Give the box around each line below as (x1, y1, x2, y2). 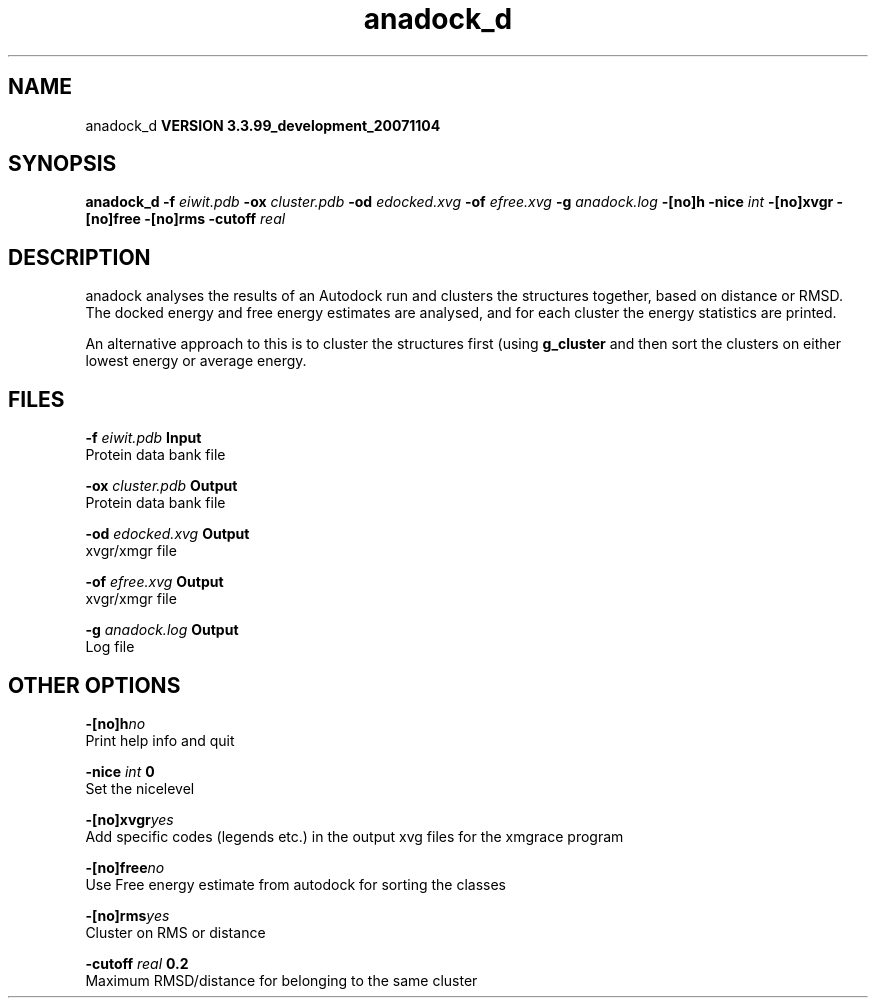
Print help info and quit (85, 731, 235, 749)
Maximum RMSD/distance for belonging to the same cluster (85, 971, 478, 989)
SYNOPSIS (8, 151, 117, 177)
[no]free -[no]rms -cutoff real (85, 210, 286, 228)
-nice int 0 (85, 762, 155, 780)
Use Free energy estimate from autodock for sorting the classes (85, 875, 506, 893)
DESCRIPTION (8, 244, 151, 270)
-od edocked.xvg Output (85, 525, 250, 543)
